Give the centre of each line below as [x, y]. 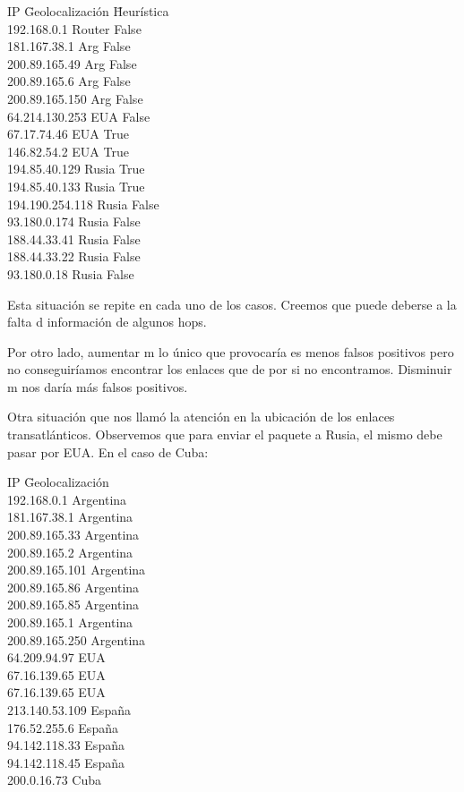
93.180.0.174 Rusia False [74, 221]
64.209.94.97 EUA [56, 657]
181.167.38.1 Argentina [70, 517]
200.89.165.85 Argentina [73, 605]
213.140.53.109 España [69, 709]
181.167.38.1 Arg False [69, 46]
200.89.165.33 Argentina [73, 535]
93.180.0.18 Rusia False [71, 273]
